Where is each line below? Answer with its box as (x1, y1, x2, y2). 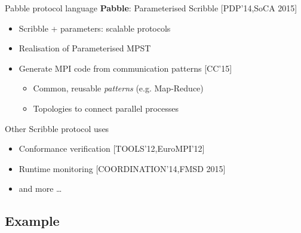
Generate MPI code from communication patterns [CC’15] (19, 62, 232, 74)
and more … (19, 182, 62, 195)
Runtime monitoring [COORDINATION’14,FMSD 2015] (19, 162, 226, 174)
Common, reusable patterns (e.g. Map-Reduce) (33, 82, 204, 94)
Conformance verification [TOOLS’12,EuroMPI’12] (19, 142, 205, 155)
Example (5, 211, 60, 230)
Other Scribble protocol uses (5, 122, 109, 134)
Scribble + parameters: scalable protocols (19, 22, 171, 34)
